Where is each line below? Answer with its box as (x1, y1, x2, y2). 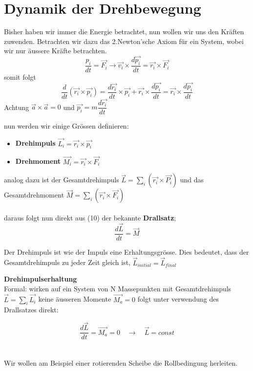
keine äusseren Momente (38, 294, 111, 304)
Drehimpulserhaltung (4, 274, 77, 284)
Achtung (4, 102, 29, 112)
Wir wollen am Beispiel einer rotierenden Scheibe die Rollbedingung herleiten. (4, 358, 238, 368)
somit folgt (4, 71, 36, 82)
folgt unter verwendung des (137, 294, 219, 304)
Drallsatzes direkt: (4, 305, 59, 315)
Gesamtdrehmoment (4, 190, 64, 200)
